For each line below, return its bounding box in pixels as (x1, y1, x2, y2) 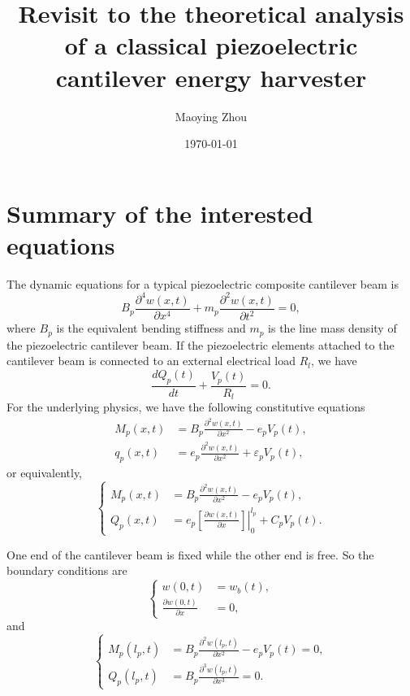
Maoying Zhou (175, 107, 248, 124)
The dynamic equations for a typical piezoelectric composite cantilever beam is (6, 275, 399, 292)
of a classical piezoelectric (64, 28, 358, 62)
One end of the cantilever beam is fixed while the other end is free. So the (6, 546, 374, 563)
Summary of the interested (6, 196, 313, 229)
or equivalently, (6, 464, 83, 481)
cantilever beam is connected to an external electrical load (6, 352, 296, 369)
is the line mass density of (268, 320, 397, 337)
